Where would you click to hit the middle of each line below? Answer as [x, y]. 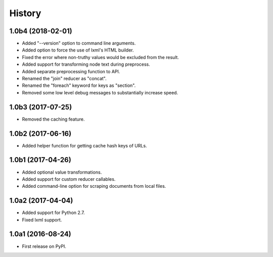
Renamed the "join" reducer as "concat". [64, 79]
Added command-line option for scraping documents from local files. [94, 186]
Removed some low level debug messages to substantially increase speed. [100, 92]
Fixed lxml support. [42, 220]
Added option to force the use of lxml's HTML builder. [78, 50]
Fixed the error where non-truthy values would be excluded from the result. [101, 57]
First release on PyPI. [44, 246]
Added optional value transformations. [62, 172]
